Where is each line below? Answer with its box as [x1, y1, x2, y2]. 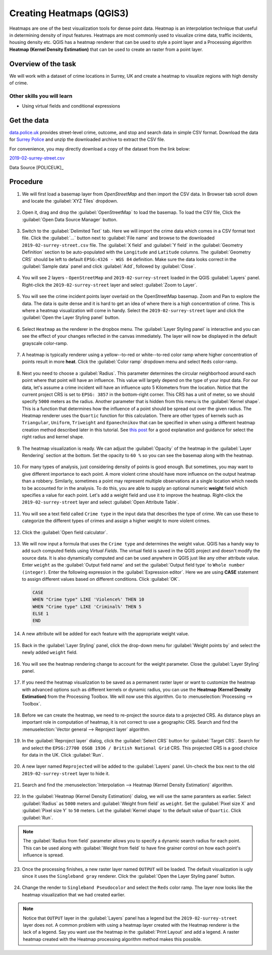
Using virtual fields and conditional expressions [22, 103, 120, 109]
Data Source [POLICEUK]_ [9, 164, 64, 170]
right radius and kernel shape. [22, 434, 84, 440]
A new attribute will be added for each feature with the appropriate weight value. [22, 631, 189, 637]
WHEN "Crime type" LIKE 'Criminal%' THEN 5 [32, 604, 142, 610]
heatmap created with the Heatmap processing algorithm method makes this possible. [23, 936, 202, 942]
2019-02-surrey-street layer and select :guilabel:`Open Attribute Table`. [22, 499, 179, 505]
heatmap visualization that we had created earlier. [22, 891, 125, 897]
